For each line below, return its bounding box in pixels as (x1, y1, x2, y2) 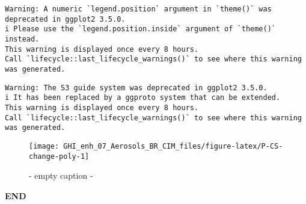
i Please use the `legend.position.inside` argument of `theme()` (5, 25, 277, 34)
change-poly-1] (29, 152, 90, 161)
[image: (29, 141, 60, 150)
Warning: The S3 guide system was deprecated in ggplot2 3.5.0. (5, 83, 268, 92)
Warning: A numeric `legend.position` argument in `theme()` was (5, 5, 272, 13)
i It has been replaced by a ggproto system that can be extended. (5, 93, 281, 102)
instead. (5, 34, 40, 43)
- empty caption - (29, 169, 93, 182)
